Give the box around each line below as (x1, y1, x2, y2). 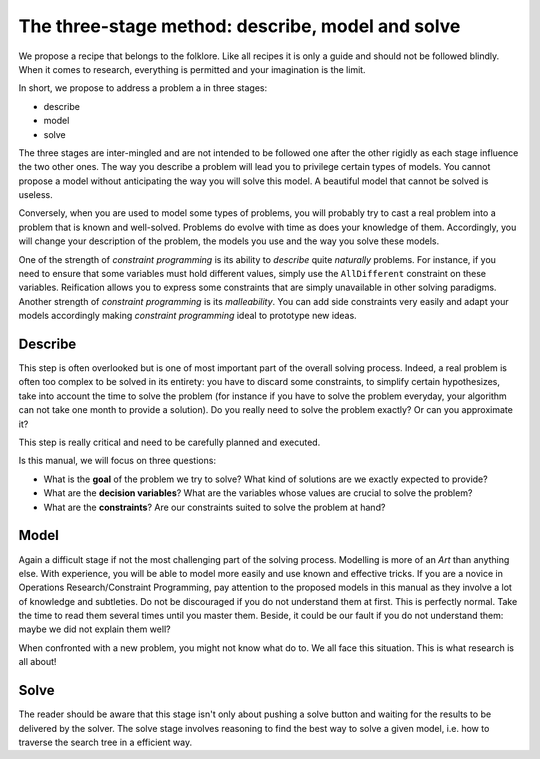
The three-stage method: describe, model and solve (18, 15, 461, 37)
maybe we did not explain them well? (18, 623, 171, 635)
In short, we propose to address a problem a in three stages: (18, 82, 268, 94)
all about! (18, 656, 57, 668)
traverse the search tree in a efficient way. (18, 736, 193, 748)
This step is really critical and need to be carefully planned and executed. (18, 436, 321, 449)
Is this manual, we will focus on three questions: (18, 455, 217, 467)
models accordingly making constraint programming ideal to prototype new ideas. (18, 310, 357, 322)
